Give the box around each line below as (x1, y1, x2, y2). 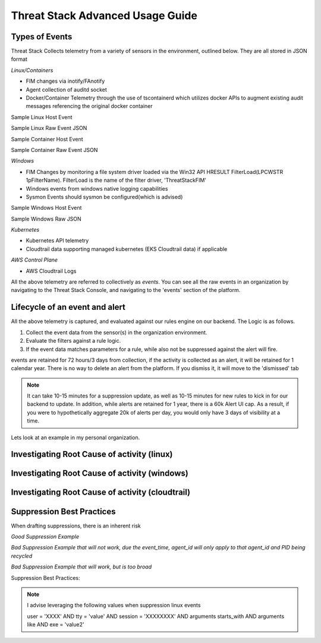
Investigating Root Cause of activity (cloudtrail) (11, 487, 190, 498)
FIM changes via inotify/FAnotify (26, 77, 105, 85)
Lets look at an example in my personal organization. (11, 434, 140, 441)
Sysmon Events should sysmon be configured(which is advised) (26, 193, 183, 200)
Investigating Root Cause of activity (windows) (11, 468, 188, 479)
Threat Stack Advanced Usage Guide (11, 9, 197, 22)
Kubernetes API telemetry (26, 237, 89, 244)
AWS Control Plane (11, 256, 58, 263)
